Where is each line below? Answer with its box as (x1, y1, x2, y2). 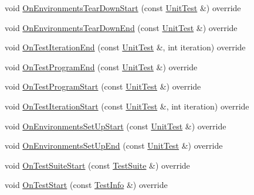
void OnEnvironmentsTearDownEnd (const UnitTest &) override (5, 21, 238, 33)
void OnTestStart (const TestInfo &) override (5, 179, 168, 191)
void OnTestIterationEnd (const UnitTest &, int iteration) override (5, 41, 246, 53)
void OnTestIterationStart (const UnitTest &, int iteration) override (5, 100, 249, 112)
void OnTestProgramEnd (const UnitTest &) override (5, 60, 198, 73)
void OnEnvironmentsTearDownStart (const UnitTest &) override (5, 2, 241, 13)
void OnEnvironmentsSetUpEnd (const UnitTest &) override (5, 139, 223, 152)
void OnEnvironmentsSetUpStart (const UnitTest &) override (5, 119, 226, 132)
